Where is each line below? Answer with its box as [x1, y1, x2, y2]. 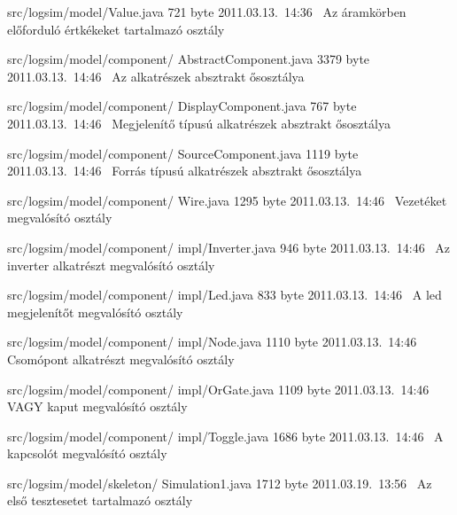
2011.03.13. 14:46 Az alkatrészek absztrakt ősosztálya [7, 66, 305, 85]
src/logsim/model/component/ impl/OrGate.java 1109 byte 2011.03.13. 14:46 [7, 379, 430, 398]
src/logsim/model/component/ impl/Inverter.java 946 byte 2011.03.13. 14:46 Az [7, 238, 451, 256]
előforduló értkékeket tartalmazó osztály [7, 20, 225, 38]
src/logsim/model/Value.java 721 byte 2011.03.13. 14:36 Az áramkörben [7, 3, 407, 20]
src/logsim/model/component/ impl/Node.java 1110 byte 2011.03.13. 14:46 [7, 332, 417, 351]
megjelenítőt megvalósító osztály [7, 302, 183, 321]
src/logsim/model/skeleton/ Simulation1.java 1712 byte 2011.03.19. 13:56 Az [7, 473, 432, 492]
